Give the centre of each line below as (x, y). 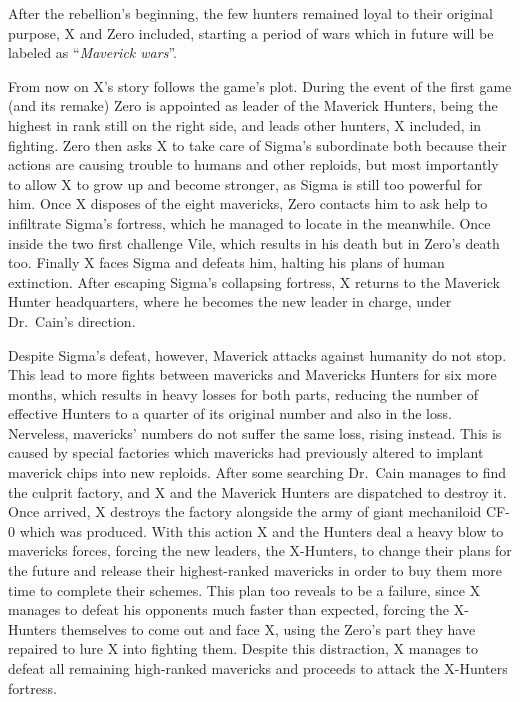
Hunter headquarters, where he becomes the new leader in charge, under (230, 301)
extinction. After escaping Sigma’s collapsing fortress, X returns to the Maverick (254, 281)
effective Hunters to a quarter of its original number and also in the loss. (230, 413)
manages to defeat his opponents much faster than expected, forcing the (228, 609)
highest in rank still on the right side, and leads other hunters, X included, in (245, 124)
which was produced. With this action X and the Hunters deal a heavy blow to (261, 530)
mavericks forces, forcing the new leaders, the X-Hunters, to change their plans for (260, 550)
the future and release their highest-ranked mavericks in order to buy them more (255, 570)
